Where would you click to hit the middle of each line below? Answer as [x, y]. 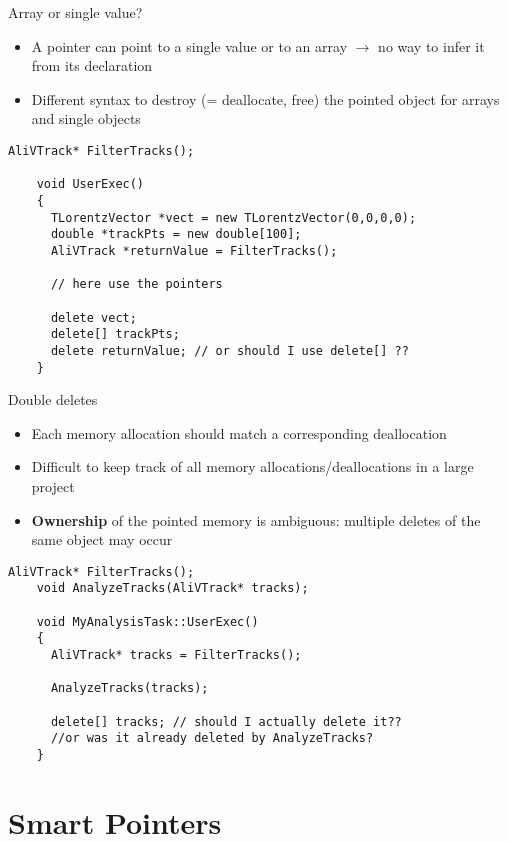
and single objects [86, 118]
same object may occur [102, 539]
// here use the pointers [136, 284]
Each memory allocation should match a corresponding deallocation [239, 432]
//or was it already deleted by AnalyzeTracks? [212, 738]
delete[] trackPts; [115, 334]
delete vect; [93, 317]
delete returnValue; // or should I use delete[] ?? [229, 350]
